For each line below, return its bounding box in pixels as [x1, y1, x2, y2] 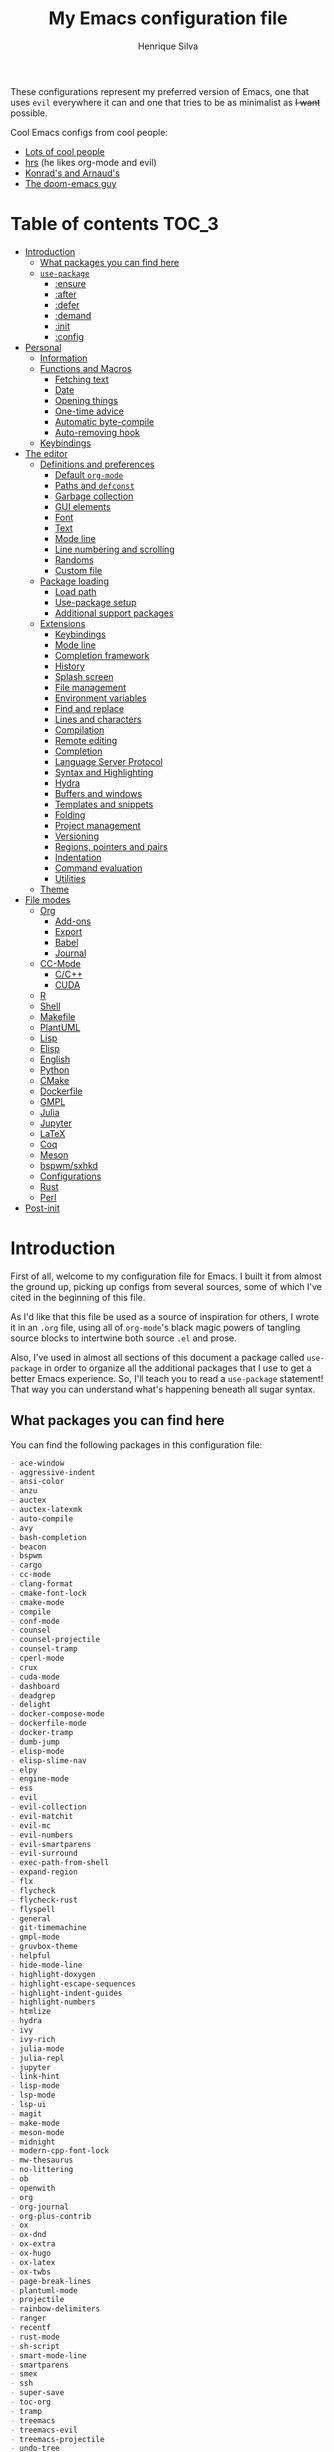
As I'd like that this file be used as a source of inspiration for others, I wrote [10, 1310, 320, 1322]
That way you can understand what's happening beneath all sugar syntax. [10, 1383, 316, 1395]
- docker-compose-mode [10, 1709, 105, 1719]
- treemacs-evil [10, 2425, 78, 2435]
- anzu [10, 1486, 38, 1496]
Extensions [39, 617, 86, 629]
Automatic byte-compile [54, 415, 155, 427]
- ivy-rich [10, 2034, 56, 2044]
